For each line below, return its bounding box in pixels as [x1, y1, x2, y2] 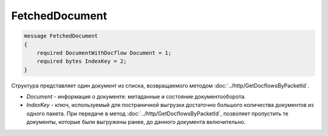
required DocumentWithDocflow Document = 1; [36, 49, 172, 56]
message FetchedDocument [24, 33, 98, 39]
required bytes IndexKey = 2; [36, 58, 127, 65]
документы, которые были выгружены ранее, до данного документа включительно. [26, 118, 246, 126]
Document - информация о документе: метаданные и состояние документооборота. [26, 93, 246, 100]
